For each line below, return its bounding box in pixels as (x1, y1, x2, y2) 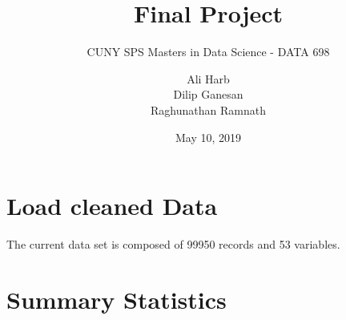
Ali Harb (187, 70, 230, 87)
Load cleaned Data (6, 189, 218, 222)
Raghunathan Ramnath (151, 101, 266, 118)
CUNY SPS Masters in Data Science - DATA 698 (86, 43, 330, 60)
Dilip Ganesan (173, 86, 243, 103)
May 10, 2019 (175, 128, 242, 145)
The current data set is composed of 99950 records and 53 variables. (6, 236, 340, 253)
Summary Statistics (6, 282, 227, 315)
